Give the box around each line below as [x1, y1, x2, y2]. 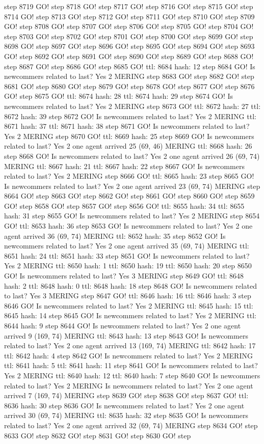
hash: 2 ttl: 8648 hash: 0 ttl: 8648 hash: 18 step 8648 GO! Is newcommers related [4, 280, 257, 291]
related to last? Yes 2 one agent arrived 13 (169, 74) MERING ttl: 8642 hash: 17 [4, 340, 256, 351]
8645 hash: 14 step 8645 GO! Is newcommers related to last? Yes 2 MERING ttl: [4, 310, 256, 321]
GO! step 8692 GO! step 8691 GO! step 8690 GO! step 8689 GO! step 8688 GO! [4, 50, 254, 61]
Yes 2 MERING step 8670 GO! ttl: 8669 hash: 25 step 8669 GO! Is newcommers [4, 130, 254, 141]
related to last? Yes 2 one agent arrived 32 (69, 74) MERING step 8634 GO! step [4, 420, 258, 430]
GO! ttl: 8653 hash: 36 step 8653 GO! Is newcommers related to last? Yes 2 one [4, 220, 253, 231]
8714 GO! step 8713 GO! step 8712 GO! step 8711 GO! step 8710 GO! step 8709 [4, 11, 255, 21]
